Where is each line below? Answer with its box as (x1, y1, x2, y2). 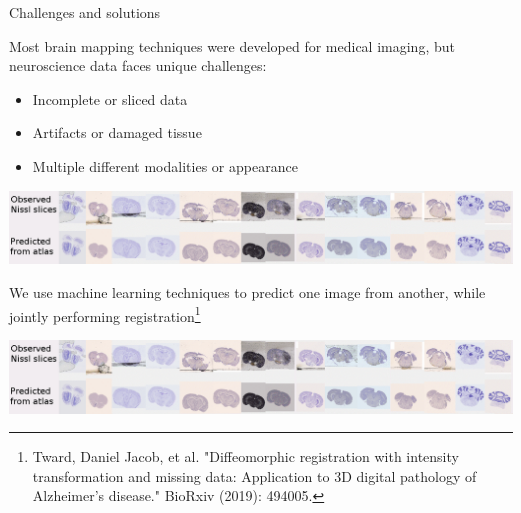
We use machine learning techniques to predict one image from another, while (9, 281, 486, 302)
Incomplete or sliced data (32, 88, 188, 109)
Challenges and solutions (9, 2, 161, 22)
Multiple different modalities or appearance (32, 155, 298, 176)
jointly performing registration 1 (9, 302, 201, 326)
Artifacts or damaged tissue (32, 122, 202, 143)
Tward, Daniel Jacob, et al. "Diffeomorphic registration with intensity (32, 446, 459, 467)
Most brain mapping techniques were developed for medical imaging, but (9, 35, 455, 56)
